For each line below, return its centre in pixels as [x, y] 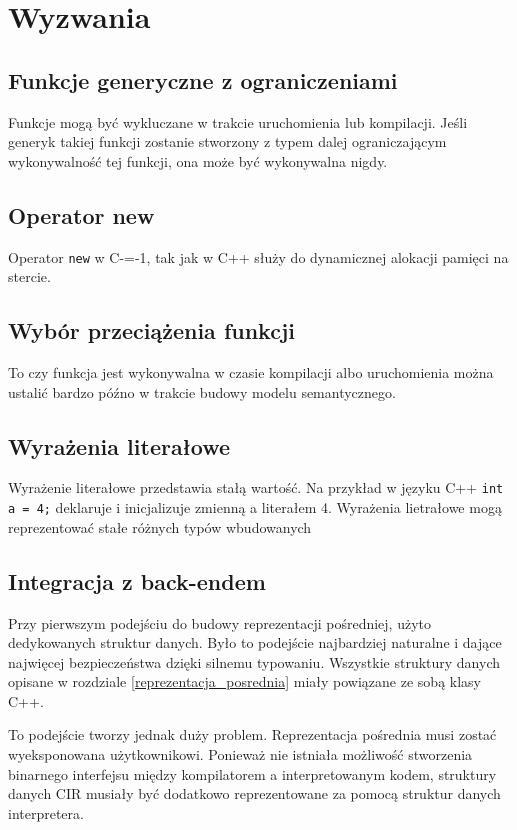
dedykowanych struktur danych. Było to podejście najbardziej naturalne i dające [255, 642]
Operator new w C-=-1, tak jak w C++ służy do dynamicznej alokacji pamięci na [258, 256]
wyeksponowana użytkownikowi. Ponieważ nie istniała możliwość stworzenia [240, 754]
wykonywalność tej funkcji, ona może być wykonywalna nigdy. [198, 160]
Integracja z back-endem [137, 580]
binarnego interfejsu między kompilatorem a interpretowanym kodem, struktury [252, 773]
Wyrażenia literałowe [119, 445]
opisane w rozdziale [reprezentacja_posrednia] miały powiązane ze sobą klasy [244, 681]
